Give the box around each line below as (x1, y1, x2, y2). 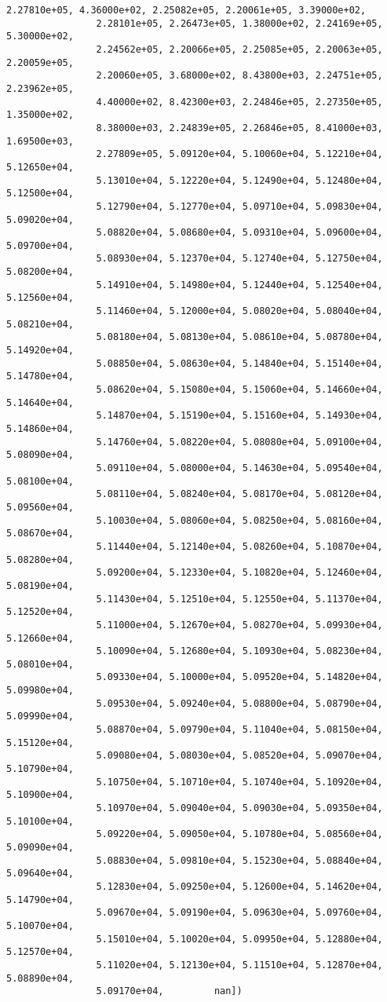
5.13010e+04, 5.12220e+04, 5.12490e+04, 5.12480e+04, (96, 174, 383, 186)
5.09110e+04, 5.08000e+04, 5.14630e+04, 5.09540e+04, (96, 462, 383, 474)
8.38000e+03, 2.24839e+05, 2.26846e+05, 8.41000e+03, (96, 122, 383, 133)
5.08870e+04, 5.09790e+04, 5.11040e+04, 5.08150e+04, (96, 724, 383, 736)
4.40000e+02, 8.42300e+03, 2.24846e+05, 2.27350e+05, (96, 96, 383, 108)
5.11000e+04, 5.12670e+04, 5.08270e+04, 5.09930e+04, (96, 619, 383, 631)
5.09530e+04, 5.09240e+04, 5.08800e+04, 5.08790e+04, (96, 697, 383, 709)
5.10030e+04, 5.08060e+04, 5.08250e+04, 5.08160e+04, (96, 514, 383, 526)
